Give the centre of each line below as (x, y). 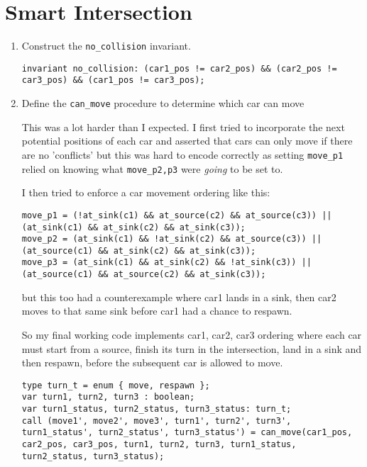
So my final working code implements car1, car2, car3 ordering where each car (192, 334)
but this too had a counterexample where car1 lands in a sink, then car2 (179, 297)
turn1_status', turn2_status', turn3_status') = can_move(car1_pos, (187, 433)
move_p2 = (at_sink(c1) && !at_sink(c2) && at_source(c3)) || (172, 239)
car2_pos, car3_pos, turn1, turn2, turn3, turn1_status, (159, 445)
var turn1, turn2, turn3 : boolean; (108, 397)
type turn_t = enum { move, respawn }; (116, 385)
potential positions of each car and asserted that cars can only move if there (187, 141)
